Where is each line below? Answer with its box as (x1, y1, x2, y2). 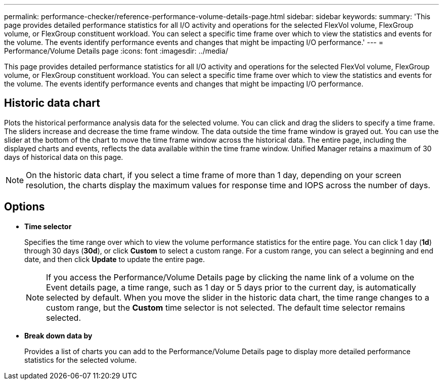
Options (4, 200, 45, 214)
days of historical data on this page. (4, 152, 123, 161)
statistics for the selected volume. (24, 355, 137, 364)
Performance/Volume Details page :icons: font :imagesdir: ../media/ (4, 47, 228, 55)
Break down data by (24, 331, 93, 340)
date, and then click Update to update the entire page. (24, 254, 205, 264)
